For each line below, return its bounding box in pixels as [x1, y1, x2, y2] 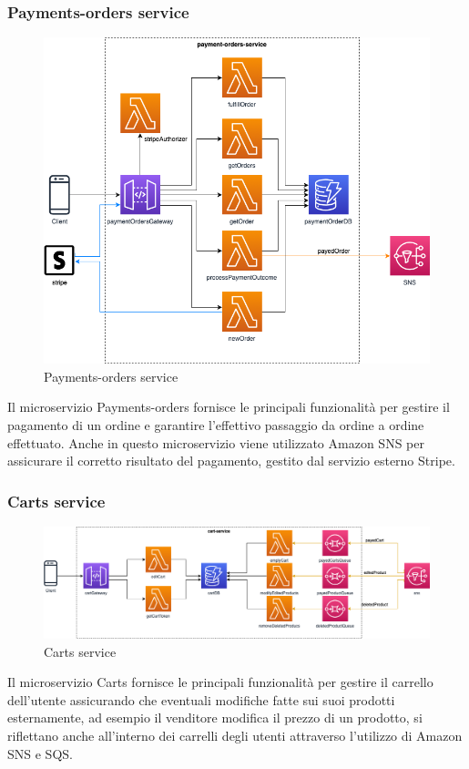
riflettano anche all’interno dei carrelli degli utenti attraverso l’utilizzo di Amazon [7, 726, 463, 745]
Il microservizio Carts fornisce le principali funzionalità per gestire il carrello [7, 672, 433, 692]
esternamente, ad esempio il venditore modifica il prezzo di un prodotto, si [7, 708, 423, 727]
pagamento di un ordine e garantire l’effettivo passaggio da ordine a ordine [7, 415, 424, 435]
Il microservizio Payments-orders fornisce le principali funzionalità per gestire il [7, 397, 450, 416]
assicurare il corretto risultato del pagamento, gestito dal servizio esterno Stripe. [7, 451, 455, 470]
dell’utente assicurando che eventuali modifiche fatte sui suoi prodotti [7, 690, 395, 709]
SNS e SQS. [7, 743, 73, 763]
